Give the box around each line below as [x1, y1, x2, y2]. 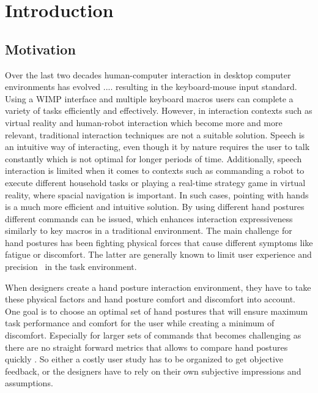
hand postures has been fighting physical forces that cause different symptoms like [5, 236, 313, 249]
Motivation [5, 39, 76, 58]
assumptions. [5, 376, 53, 389]
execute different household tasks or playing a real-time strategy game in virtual [5, 176, 306, 189]
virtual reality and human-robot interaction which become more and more [5, 116, 283, 129]
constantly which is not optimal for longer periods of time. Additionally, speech [5, 152, 302, 165]
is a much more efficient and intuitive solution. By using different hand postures [5, 200, 305, 213]
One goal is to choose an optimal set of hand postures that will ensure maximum [5, 304, 308, 317]
